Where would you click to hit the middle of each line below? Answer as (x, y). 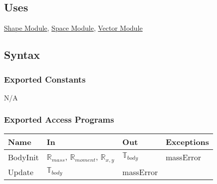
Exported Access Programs (59, 119)
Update (21, 172)
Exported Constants (45, 79)
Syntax (22, 55)
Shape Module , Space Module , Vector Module (73, 28)
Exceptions (187, 141)
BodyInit (23, 157)
